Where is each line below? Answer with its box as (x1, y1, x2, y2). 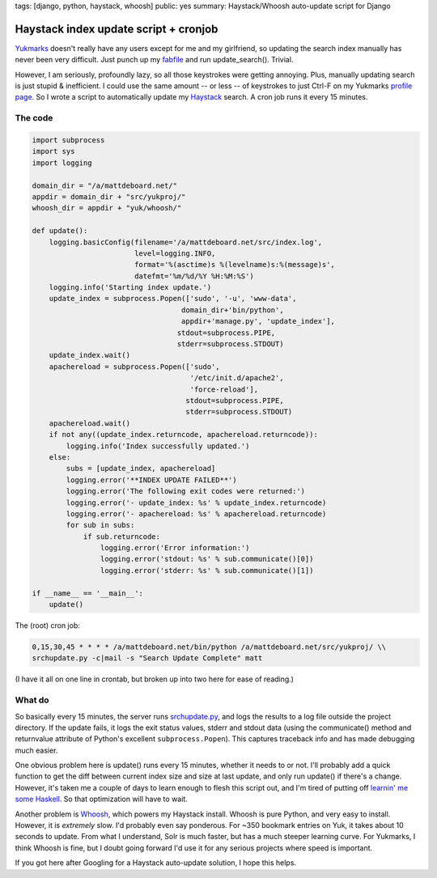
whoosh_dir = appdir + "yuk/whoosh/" (32, 203, 182, 213)
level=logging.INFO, (134, 248, 216, 258)
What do (15, 694, 49, 706)
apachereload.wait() (49, 418, 131, 428)
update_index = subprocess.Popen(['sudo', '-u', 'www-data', (49, 294, 297, 303)
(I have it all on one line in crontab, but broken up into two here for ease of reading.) (15, 674, 295, 684)
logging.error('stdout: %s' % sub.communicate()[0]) (100, 554, 314, 564)
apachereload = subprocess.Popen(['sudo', (49, 362, 220, 371)
